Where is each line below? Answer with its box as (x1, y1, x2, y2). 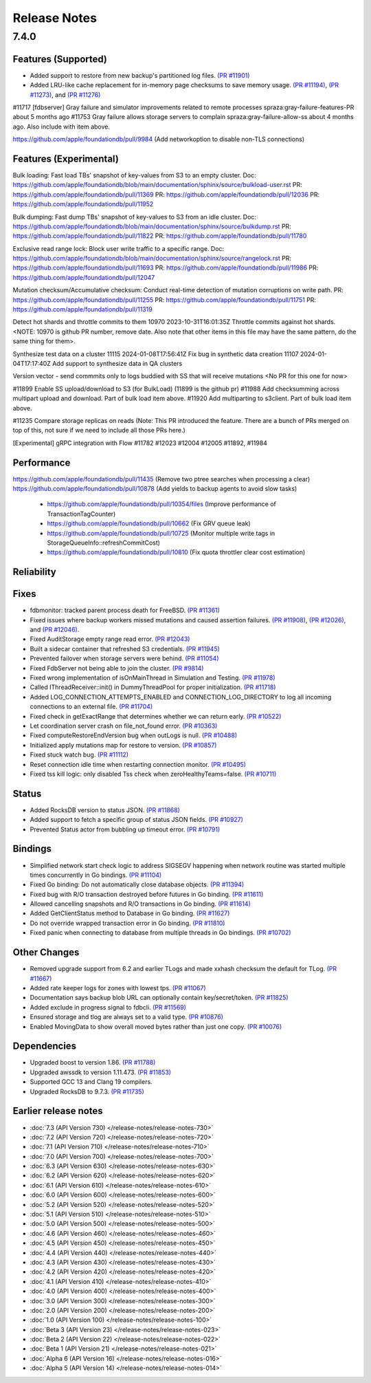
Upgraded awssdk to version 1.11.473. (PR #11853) (30, 1068, 172, 1076)
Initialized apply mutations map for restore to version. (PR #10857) (30, 741, 217, 749)
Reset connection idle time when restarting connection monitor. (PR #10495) (30, 760, 247, 768)
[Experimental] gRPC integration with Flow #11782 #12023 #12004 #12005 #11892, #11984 (12, 439, 268, 447)
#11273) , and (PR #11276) (30, 90, 101, 99)
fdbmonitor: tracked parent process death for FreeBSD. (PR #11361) (30, 606, 220, 615)
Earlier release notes (12, 1105, 103, 1117)
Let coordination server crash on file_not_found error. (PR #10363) (30, 721, 218, 730)
